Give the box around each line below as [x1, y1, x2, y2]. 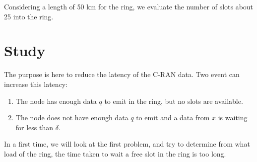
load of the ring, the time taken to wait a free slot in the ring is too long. [4, 148, 226, 159]
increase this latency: [4, 79, 68, 89]
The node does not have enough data [15, 112, 128, 123]
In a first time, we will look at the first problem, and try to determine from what [4, 139, 250, 149]
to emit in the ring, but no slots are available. [104, 95, 243, 106]
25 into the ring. [4, 11, 54, 21]
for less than [15, 122, 54, 132]
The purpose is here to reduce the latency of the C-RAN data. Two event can [4, 69, 240, 80]
